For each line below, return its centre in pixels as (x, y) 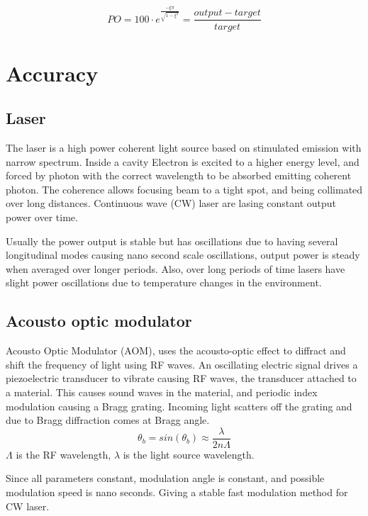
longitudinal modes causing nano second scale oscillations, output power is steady (183, 255)
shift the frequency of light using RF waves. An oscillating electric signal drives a (182, 364)
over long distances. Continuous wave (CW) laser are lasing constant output (171, 203)
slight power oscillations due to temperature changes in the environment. (164, 282)
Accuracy (52, 73)
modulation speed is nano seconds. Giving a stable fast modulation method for (177, 492)
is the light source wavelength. (189, 454)
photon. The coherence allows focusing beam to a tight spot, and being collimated (184, 189)
